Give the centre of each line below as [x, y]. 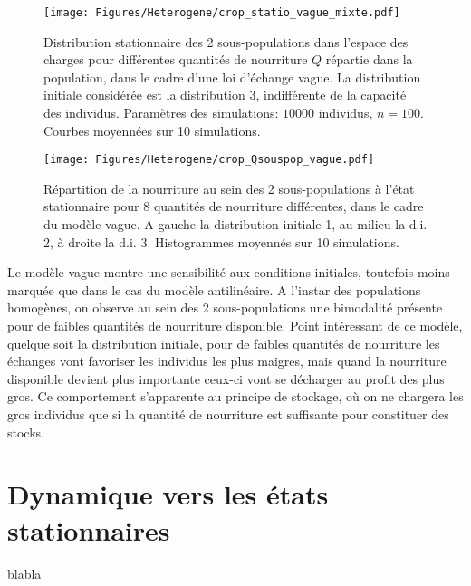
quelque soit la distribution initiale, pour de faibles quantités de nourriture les [224, 343]
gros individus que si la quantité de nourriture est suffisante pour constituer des [228, 414]
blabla [24, 573]
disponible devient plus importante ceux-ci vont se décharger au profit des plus [226, 378]
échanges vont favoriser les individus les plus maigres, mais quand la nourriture [227, 361]
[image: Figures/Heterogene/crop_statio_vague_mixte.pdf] [222, 13]
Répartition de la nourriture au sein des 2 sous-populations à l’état [229, 188]
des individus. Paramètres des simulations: [161, 113]
